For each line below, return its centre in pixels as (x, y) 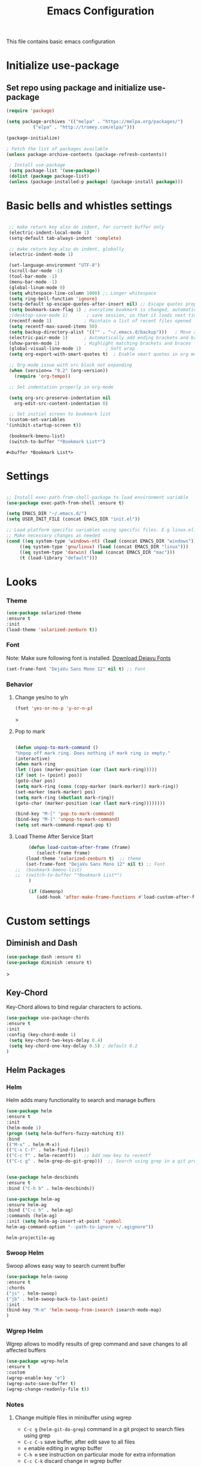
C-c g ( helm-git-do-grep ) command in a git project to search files (104, 1429)
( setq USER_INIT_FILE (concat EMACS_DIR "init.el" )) (73, 519)
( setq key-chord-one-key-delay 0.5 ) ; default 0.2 (73, 1046)
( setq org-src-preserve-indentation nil (60, 398)
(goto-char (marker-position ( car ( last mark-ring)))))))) (90, 803)
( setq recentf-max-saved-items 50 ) (53, 326)
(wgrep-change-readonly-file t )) (48, 1389)
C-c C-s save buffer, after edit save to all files (79, 1442)
